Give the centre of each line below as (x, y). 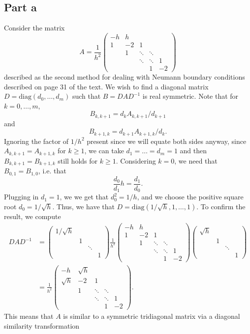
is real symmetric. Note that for (190, 96)
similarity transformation (42, 325)
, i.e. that (52, 171)
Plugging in (21, 197)
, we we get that (84, 197)
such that (86, 96)
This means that (29, 316)
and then (193, 151)
